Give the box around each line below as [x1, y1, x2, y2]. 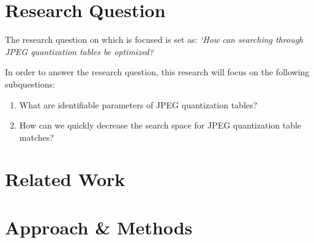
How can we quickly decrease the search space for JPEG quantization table [19, 119, 302, 132]
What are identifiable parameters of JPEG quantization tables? [19, 98, 258, 111]
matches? [19, 130, 54, 143]
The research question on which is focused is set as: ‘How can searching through [5, 33, 304, 46]
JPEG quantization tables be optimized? [5, 45, 154, 58]
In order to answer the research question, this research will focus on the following [5, 65, 310, 78]
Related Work [5, 166, 125, 192]
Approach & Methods [5, 214, 193, 239]
